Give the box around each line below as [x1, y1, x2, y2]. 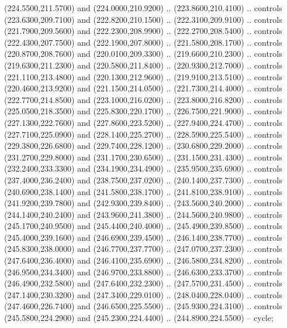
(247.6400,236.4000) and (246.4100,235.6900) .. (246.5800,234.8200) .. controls [4, 254, 282, 266]
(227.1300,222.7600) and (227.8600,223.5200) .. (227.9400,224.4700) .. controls [4, 116, 282, 128]
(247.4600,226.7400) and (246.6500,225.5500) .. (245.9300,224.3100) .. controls [4, 300, 282, 312]
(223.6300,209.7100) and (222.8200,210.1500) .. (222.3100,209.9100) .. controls [4, 13, 282, 25]
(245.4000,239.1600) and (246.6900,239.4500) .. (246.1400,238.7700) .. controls [4, 231, 282, 243]
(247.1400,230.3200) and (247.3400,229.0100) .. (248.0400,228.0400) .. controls [4, 288, 282, 300]
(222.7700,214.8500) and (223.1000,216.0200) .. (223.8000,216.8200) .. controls [4, 93, 282, 105]
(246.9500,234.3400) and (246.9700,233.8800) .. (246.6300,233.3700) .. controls [4, 265, 282, 278]
